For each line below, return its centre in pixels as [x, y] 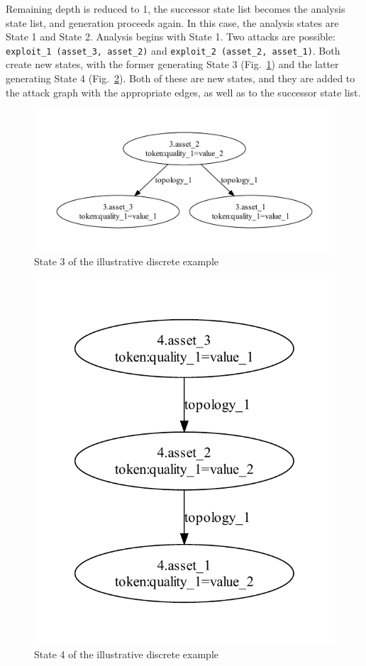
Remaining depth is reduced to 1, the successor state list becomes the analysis [176, 9]
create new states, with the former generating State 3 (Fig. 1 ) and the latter [172, 64]
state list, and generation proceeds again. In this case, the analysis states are [172, 22]
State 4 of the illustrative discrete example [126, 654]
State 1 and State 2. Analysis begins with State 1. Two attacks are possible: [171, 37]
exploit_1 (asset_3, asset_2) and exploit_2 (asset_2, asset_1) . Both [173, 50]
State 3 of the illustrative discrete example [126, 261]
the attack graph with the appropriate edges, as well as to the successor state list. [183, 92]
